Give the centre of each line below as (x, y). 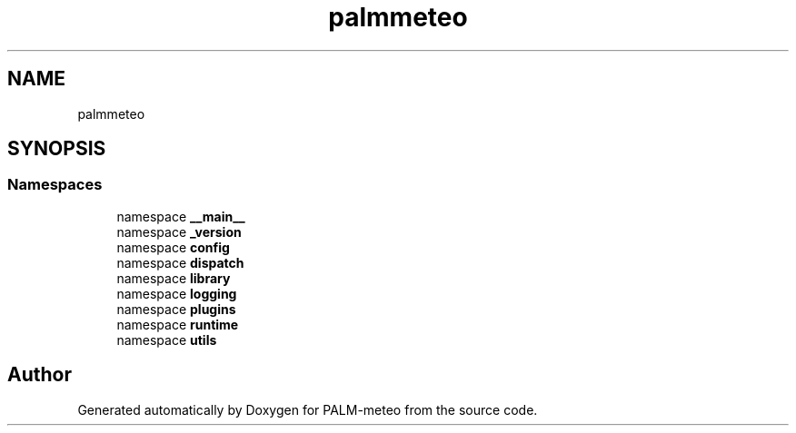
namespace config (173, 247)
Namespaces (55, 185)
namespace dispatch (180, 262)
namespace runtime (178, 324)
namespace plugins (176, 309)
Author (40, 375)
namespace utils (167, 340)
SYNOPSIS (57, 149)
